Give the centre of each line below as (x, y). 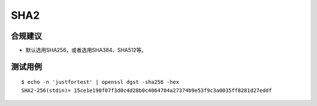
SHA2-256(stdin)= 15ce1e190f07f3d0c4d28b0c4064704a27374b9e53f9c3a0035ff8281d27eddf (147, 90)
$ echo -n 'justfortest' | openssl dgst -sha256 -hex (100, 82)
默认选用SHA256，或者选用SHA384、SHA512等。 (86, 50)
